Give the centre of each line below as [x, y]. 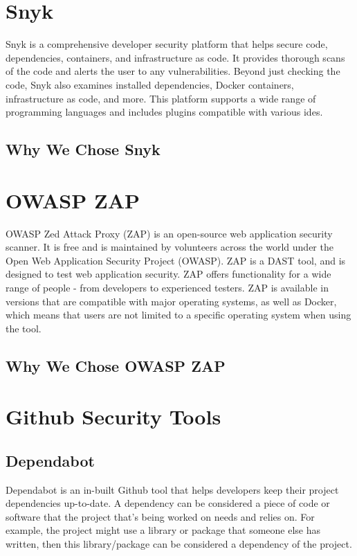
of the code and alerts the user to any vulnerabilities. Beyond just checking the [173, 71]
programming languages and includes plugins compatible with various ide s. [164, 112]
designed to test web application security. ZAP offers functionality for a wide [168, 274]
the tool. [24, 328]
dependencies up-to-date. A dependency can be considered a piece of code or [168, 503]
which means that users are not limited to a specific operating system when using [178, 315]
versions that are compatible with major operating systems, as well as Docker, [171, 301]
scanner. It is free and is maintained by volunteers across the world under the [170, 247]
